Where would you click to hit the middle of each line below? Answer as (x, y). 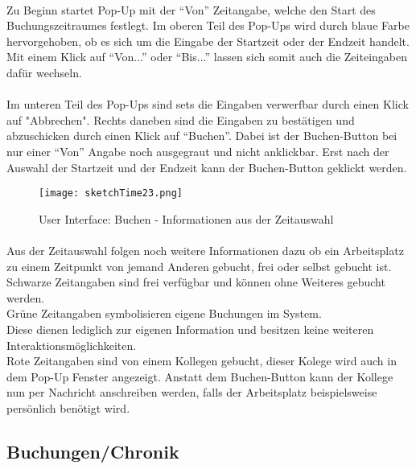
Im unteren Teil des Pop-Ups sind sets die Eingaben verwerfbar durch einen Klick (208, 104)
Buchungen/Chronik (93, 451)
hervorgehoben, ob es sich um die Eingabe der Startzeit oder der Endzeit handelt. (208, 41)
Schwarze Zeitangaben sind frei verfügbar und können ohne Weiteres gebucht (196, 282)
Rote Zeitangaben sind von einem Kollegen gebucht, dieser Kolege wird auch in (202, 361)
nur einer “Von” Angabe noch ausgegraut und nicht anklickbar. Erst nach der (198, 151)
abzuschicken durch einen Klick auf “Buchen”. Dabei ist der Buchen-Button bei (202, 136)
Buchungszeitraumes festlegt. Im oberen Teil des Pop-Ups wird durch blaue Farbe (208, 25)
